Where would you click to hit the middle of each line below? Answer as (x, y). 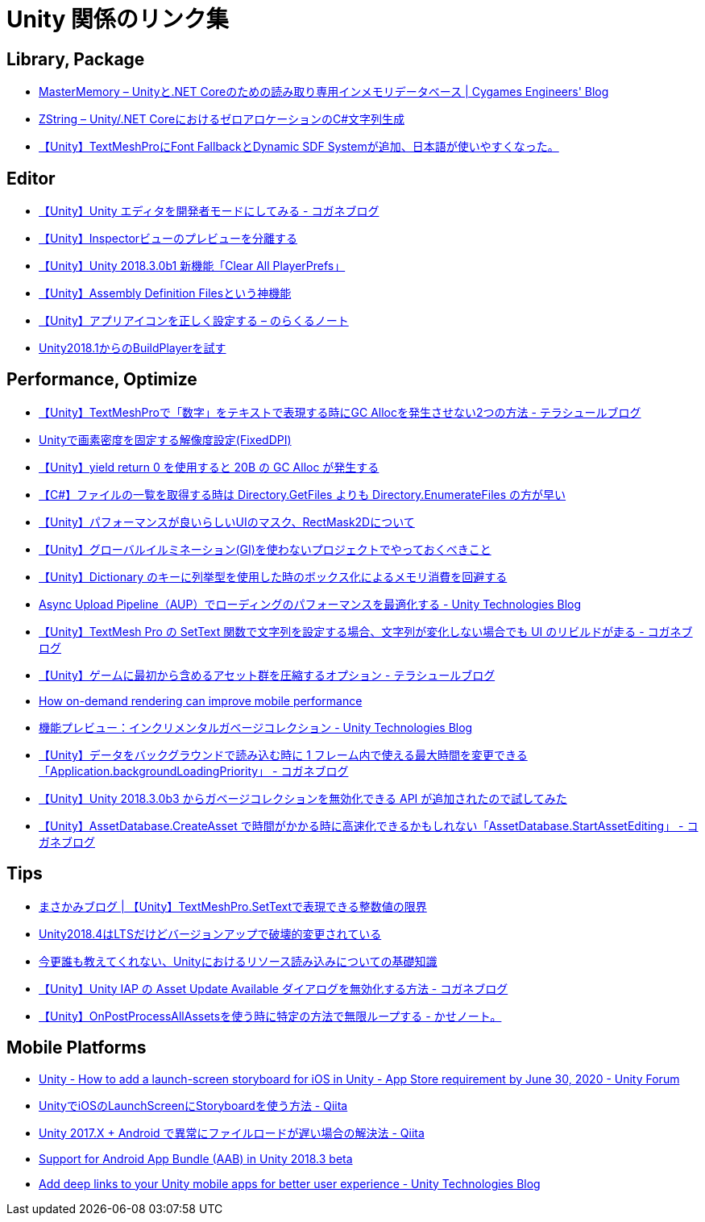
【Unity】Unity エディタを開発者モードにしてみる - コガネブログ (209, 211)
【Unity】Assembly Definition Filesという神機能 (165, 293)
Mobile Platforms (77, 1048)
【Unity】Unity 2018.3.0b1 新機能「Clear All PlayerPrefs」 (192, 266)
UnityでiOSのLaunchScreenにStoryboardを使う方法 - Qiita (193, 1105)
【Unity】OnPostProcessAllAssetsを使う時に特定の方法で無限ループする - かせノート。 (270, 1016)
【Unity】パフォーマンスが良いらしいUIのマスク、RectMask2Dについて (227, 522)
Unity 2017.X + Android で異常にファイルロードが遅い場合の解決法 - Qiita (232, 1133)
